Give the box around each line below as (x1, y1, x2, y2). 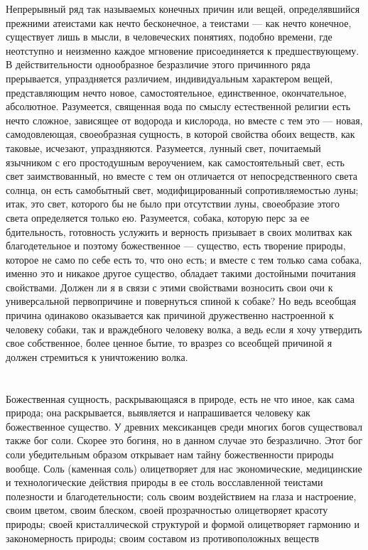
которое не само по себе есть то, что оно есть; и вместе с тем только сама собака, (6, 252, 362, 266)
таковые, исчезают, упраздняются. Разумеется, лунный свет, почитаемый (6, 140, 321, 155)
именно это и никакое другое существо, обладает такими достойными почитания (6, 266, 356, 281)
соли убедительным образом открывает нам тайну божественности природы (6, 447, 334, 461)
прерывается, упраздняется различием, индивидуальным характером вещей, (6, 70, 333, 85)
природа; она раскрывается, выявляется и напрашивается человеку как (6, 405, 310, 420)
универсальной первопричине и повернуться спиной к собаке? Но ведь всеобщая (6, 293, 357, 308)
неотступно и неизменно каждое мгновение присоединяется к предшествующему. (6, 43, 359, 58)
